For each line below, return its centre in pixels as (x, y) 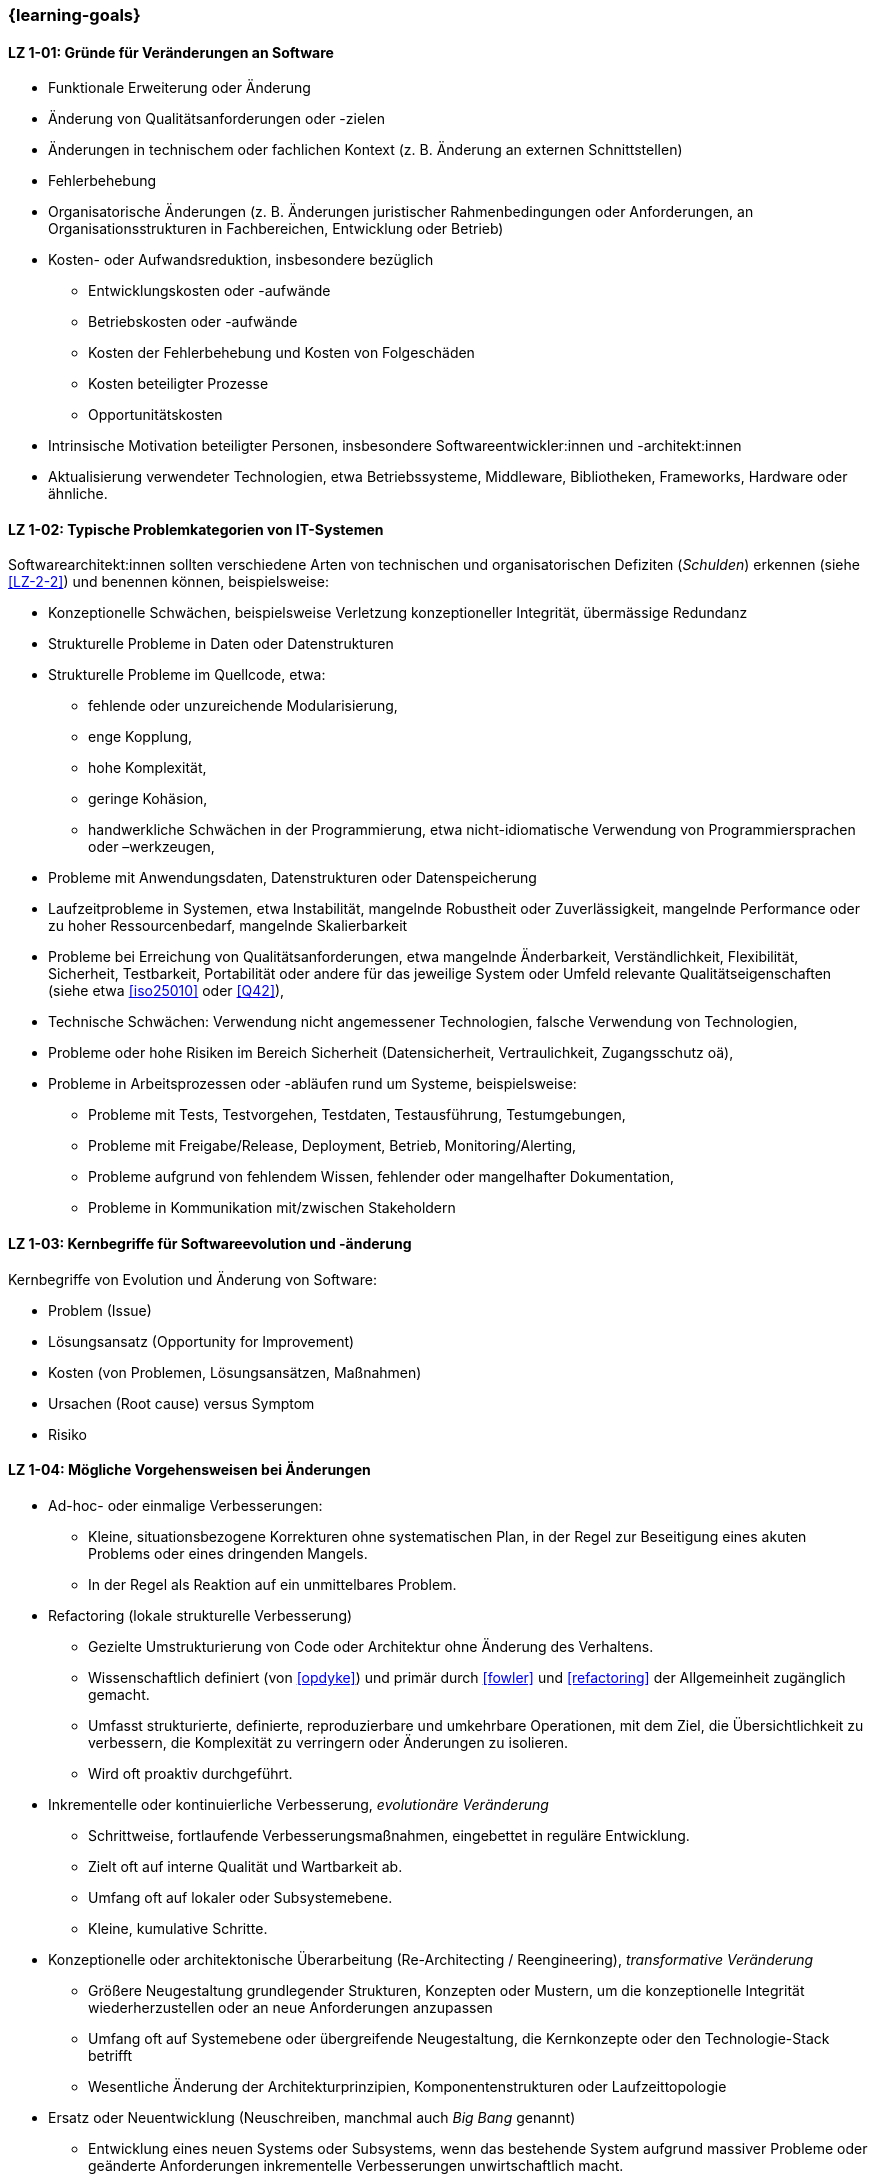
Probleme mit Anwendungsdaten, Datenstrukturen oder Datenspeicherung (292, 878)
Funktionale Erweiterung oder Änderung (179, 88)
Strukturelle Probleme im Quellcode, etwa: (187, 675)
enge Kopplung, (140, 737)
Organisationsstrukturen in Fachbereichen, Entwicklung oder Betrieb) (276, 229)
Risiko (67, 1434)
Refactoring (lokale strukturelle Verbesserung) (200, 1615)
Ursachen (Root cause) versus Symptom (181, 1403)
